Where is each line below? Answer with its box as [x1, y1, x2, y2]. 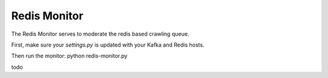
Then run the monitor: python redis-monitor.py [11, 52, 128, 60]
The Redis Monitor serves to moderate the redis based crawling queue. [11, 30, 190, 37]
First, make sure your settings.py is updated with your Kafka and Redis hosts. [11, 41, 205, 48]
